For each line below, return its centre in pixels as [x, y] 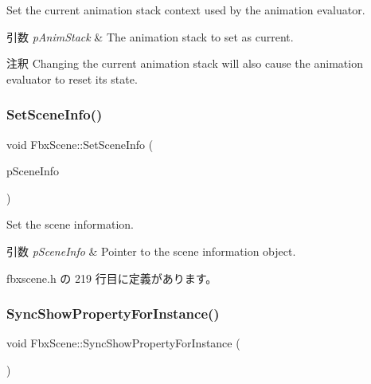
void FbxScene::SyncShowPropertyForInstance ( [123, 343]
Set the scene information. [70, 224]
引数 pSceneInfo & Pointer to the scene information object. [151, 251]
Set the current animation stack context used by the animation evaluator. [186, 10]
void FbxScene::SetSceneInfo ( [80, 144]
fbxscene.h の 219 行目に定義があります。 [112, 278]
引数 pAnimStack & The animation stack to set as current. [150, 36]
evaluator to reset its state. [72, 78]
